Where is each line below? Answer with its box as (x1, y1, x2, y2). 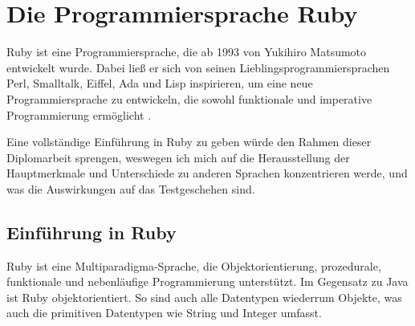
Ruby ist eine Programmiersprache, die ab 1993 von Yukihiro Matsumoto (6, 43, 367, 60)
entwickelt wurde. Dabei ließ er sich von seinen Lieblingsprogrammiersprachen (6, 59, 390, 75)
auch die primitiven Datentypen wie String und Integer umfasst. (6, 304, 322, 321)
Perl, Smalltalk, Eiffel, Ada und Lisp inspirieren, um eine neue (6, 75, 313, 92)
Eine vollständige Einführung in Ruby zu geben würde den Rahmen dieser (6, 133, 372, 150)
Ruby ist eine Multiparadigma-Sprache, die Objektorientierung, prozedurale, (6, 257, 381, 274)
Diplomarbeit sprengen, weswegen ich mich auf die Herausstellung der (6, 149, 350, 165)
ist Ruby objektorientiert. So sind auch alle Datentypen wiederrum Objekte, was (6, 288, 402, 305)
